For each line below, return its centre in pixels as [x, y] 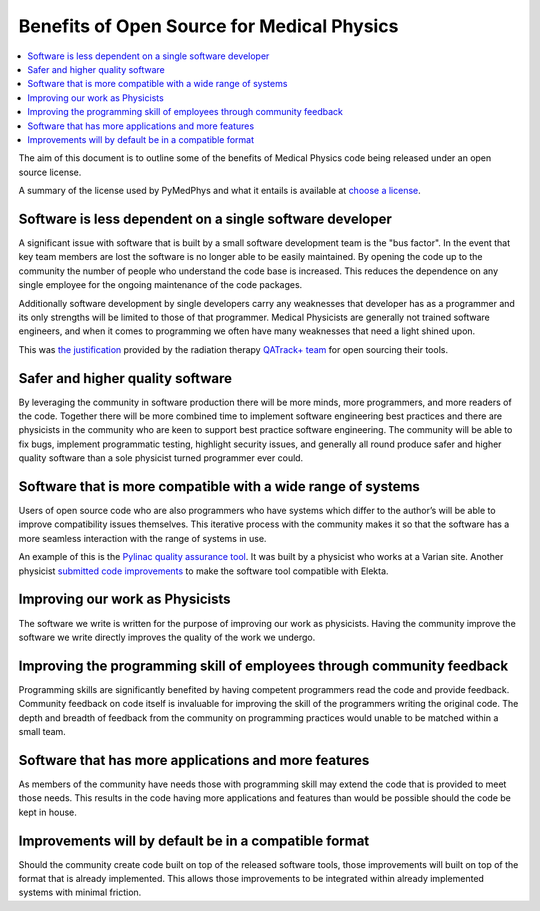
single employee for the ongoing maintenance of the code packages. [160, 285]
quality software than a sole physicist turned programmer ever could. [161, 458]
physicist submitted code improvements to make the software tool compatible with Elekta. [203, 571]
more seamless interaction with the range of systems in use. [142, 538]
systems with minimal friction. [80, 892]
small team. [42, 732]
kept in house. [47, 812]
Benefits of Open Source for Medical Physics [208, 26]
